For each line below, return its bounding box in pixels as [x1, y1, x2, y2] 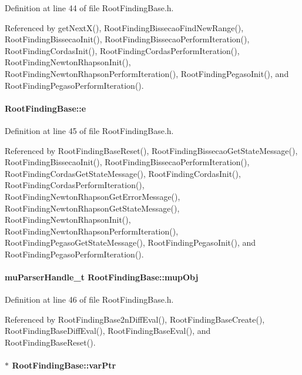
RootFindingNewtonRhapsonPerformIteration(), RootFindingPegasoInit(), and [5, 67, 289, 79]
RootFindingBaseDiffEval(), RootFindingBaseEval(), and [5, 324, 211, 337]
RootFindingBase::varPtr [12, 359, 116, 371]
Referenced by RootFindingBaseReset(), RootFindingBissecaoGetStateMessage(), [5, 144, 298, 156]
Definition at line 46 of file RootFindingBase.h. [5, 293, 174, 306]
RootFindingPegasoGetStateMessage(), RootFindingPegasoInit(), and [5, 236, 256, 249]
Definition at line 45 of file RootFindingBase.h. [5, 124, 174, 136]
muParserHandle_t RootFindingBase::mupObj [5, 271, 199, 283]
